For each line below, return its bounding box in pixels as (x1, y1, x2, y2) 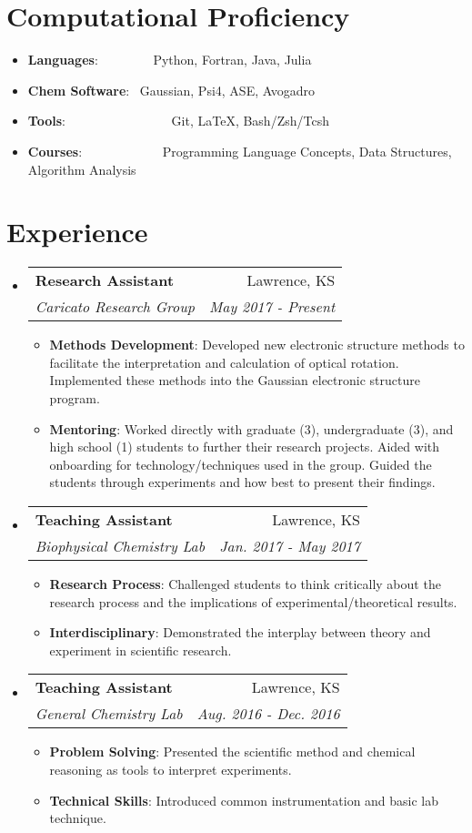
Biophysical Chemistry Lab (35, 534, 206, 556)
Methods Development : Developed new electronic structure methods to (49, 335, 465, 354)
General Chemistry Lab (35, 703, 183, 725)
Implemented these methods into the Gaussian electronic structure (49, 371, 420, 390)
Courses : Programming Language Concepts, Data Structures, (27, 141, 452, 160)
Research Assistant (35, 269, 175, 291)
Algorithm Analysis (27, 159, 136, 178)
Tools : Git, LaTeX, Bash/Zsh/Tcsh (27, 111, 329, 130)
